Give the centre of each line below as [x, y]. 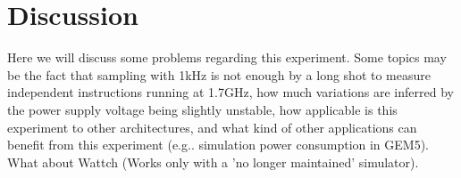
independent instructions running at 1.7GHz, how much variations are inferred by [230, 92]
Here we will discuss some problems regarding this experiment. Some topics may [227, 57]
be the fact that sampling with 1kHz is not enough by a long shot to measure [219, 74]
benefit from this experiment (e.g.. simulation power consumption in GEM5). [218, 145]
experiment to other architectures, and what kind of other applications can [212, 127]
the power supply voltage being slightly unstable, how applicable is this [202, 109]
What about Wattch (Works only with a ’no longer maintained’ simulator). [213, 162]
